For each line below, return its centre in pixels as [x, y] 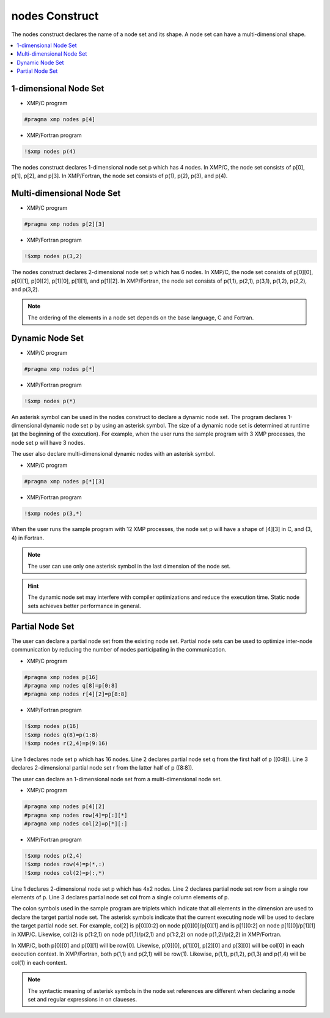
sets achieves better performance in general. [84, 606]
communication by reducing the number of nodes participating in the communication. [119, 650]
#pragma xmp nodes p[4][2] [64, 807]
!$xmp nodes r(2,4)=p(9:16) [66, 744]
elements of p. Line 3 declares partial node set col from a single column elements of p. [120, 897]
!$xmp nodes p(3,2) [53, 256]
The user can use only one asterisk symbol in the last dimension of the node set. [129, 566]
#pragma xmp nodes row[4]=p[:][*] [76, 815]
